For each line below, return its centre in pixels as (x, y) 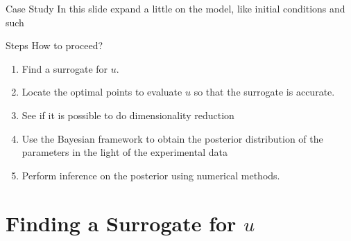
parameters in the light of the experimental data (125, 152)
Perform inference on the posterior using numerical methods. (151, 175)
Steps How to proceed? (54, 45)
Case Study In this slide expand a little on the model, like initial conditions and (175, 8)
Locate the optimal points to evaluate (102, 92)
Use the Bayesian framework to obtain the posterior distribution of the (172, 138)
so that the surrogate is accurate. (264, 92)
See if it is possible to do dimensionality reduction (128, 115)
